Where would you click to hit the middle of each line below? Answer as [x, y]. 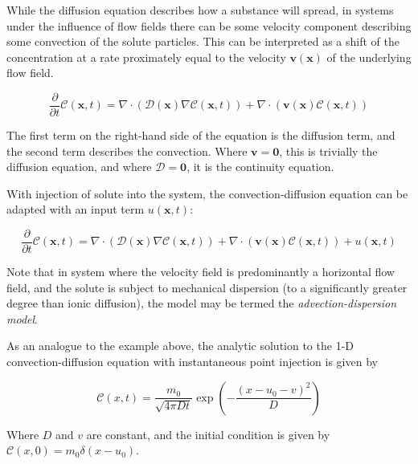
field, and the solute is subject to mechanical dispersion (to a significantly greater [207, 287]
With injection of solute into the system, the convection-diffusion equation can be [207, 193]
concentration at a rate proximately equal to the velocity [146, 57]
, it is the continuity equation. [260, 167]
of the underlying [369, 57]
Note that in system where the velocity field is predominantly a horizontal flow [201, 272]
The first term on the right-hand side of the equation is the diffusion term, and [201, 135]
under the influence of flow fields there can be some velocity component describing [209, 25]
